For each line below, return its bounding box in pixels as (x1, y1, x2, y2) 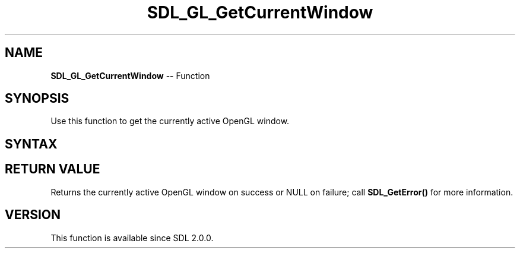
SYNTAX (5, 136, 58, 151)
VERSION (5, 207, 61, 223)
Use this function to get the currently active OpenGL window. (50, 116, 290, 126)
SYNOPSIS (5, 91, 69, 106)
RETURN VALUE (5, 162, 100, 177)
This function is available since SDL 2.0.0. (50, 232, 214, 243)
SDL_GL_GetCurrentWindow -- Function (50, 70, 210, 81)
